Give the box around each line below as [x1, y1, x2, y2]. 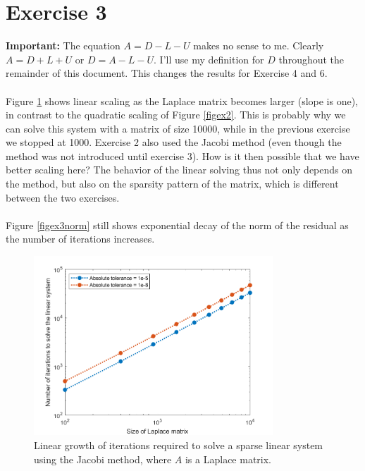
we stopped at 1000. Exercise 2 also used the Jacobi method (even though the [6, 135, 342, 149]
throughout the [278, 51, 345, 66]
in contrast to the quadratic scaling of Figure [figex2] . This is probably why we [6, 107, 346, 122]
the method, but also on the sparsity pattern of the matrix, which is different [6, 176, 339, 191]
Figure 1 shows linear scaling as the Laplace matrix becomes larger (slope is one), [6, 93, 359, 108]
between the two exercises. [6, 190, 120, 204]
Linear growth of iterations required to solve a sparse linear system [34, 437, 323, 452]
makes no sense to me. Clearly [193, 38, 324, 53]
